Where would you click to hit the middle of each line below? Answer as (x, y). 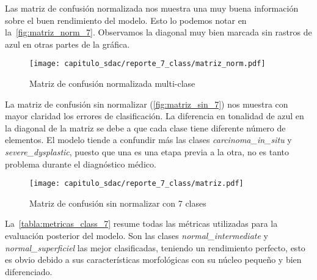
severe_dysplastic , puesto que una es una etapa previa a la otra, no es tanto (147, 152)
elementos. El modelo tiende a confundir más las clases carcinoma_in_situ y (148, 140)
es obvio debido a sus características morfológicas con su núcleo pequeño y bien (153, 260)
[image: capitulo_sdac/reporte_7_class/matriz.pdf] (137, 184)
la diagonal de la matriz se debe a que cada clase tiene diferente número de (145, 127)
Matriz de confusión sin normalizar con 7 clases (118, 203)
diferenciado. (29, 271)
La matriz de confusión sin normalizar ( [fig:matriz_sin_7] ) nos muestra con (147, 104)
